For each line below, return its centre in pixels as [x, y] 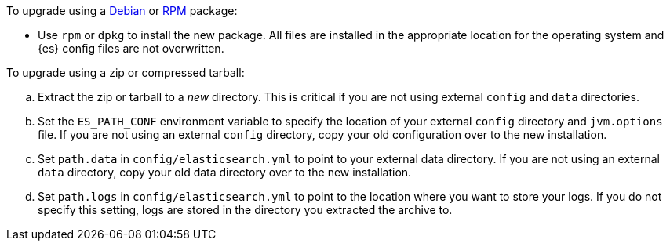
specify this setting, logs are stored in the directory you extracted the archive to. [245, 210]
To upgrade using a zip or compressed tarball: [126, 73]
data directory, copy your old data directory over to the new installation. [225, 172]
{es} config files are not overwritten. [131, 48]
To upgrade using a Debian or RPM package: [122, 11]
